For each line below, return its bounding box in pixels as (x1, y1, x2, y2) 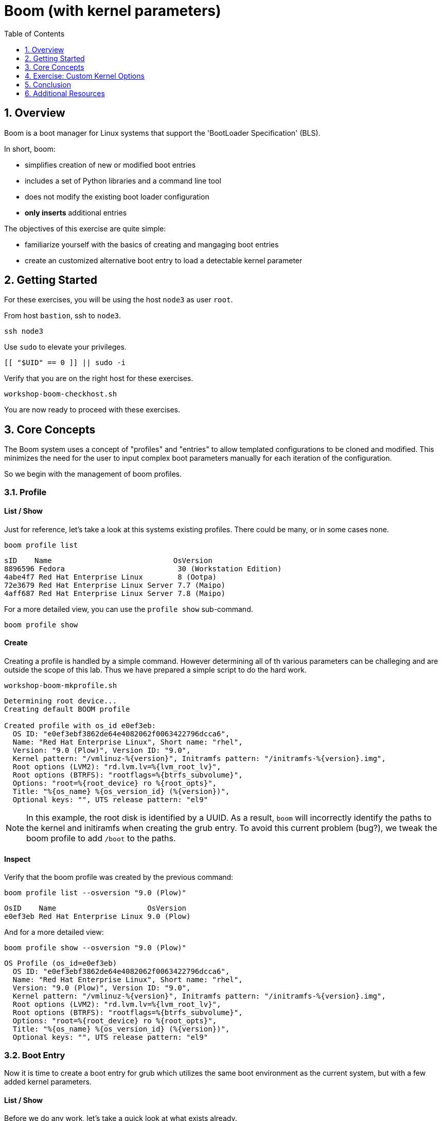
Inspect (4, 854, 31, 863)
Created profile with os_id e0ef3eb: (4, 721, 156, 730)
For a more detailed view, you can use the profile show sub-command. (4, 604, 253, 613)
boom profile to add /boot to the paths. (26, 833, 176, 844)
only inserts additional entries (25, 208, 127, 217)
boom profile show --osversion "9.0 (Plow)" (4, 944, 187, 952)
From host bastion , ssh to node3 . (4, 311, 121, 320)
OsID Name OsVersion (4, 904, 187, 913)
